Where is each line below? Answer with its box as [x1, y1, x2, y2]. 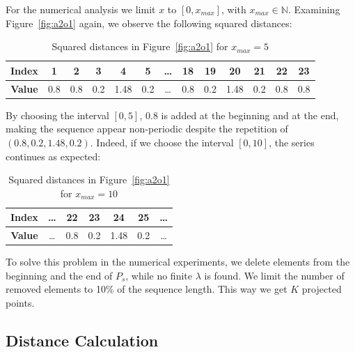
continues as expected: [6, 148, 101, 163]
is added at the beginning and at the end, [161, 107, 339, 122]
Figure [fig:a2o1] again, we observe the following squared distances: [6, 15, 292, 30]
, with [221, 2, 246, 16]
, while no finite [125, 268, 192, 282]
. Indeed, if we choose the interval [90, 135, 234, 149]
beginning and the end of [6, 268, 113, 282]
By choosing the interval [6, 107, 109, 122]
